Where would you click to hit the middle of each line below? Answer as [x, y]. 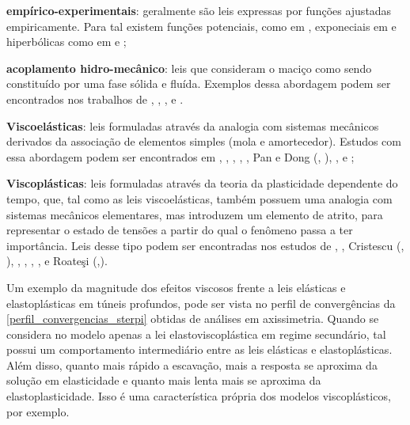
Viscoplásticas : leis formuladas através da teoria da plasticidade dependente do [202, 183]
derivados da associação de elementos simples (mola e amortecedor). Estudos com [204, 141]
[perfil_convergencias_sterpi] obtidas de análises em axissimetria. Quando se [193, 319]
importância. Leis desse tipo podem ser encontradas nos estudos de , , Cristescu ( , [205, 245]
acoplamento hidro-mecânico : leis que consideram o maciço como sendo [189, 68]
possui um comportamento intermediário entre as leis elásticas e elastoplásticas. [199, 349]
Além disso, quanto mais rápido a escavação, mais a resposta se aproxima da [192, 364]
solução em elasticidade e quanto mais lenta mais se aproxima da [164, 380]
